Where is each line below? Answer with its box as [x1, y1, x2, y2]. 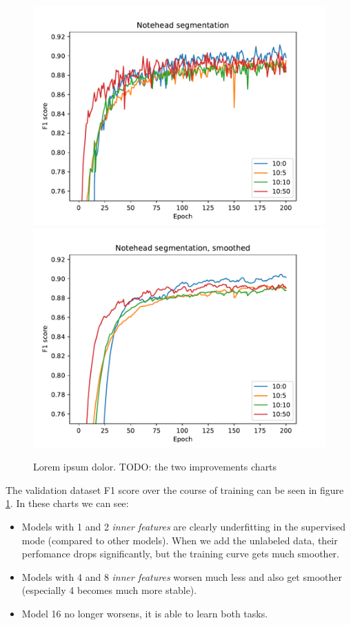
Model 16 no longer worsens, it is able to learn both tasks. [21, 606, 268, 620]
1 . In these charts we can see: [6, 496, 129, 510]
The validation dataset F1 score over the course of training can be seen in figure [6, 482, 344, 497]
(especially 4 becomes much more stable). [21, 583, 197, 597]
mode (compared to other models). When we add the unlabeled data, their [21, 533, 338, 547]
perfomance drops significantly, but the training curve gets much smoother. [21, 546, 339, 561]
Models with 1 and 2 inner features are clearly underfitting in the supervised [21, 519, 345, 533]
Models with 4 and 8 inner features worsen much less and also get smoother [21, 569, 342, 584]
